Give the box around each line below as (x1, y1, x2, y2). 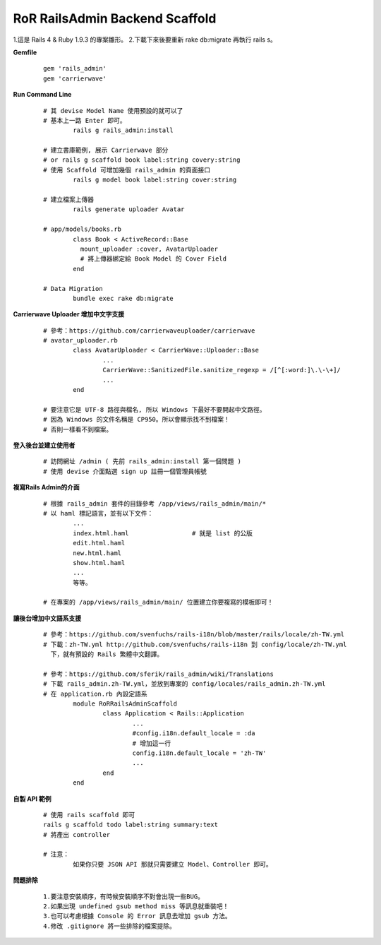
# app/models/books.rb (43, 225, 122, 233)
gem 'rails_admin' (43, 64, 107, 73)
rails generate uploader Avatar (73, 206, 185, 213)
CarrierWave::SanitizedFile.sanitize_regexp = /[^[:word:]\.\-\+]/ (102, 366, 341, 374)
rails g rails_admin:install (73, 126, 174, 134)
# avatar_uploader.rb (43, 336, 118, 345)
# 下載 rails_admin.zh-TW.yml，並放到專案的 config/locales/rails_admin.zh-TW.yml (43, 680, 326, 688)
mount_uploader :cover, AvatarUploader (80, 244, 219, 253)
